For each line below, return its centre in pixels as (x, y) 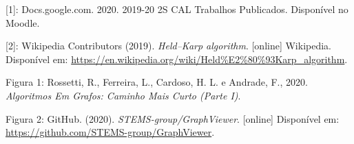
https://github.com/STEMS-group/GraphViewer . (110, 132)
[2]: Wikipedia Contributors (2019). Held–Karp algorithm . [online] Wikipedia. (169, 46)
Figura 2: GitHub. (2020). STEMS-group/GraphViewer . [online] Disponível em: (173, 118)
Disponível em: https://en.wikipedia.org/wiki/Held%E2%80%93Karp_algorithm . (177, 59)
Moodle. (23, 22)
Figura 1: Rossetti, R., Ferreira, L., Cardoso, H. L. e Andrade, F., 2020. (157, 82)
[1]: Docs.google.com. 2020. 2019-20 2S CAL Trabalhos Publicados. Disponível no (177, 9)
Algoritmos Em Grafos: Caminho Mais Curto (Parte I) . (123, 95)
